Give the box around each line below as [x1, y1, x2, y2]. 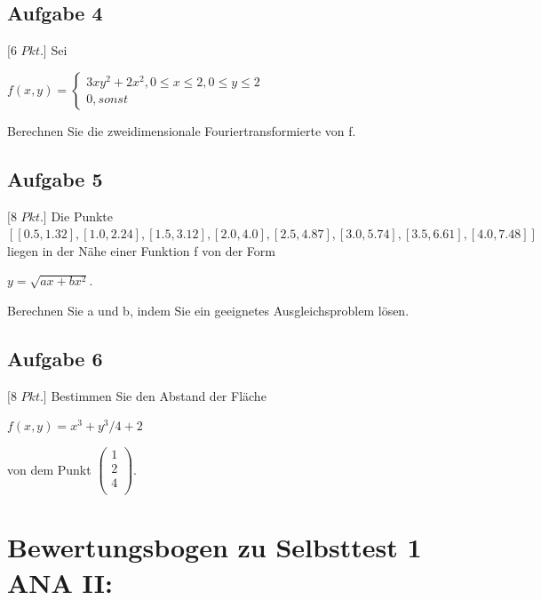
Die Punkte [51, 206, 114, 225]
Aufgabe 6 [7, 344, 103, 372]
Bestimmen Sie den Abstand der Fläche [51, 386, 267, 404]
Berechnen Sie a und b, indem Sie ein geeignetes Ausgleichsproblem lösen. [7, 300, 410, 319]
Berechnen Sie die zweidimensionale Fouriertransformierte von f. [7, 121, 356, 140]
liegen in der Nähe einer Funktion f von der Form [7, 241, 275, 260]
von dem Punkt [7, 460, 91, 478]
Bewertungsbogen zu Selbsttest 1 [7, 529, 422, 565]
